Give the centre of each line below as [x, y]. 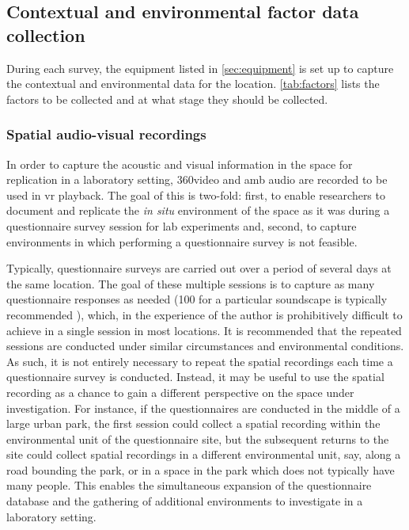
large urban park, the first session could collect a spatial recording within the [193, 423]
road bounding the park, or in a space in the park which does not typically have [201, 469]
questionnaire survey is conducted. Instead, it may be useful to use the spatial [195, 377]
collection [46, 34]
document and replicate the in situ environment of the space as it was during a [198, 210]
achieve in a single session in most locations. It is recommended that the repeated [204, 330]
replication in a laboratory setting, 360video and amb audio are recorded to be [197, 179]
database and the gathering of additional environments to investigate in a [185, 501]
